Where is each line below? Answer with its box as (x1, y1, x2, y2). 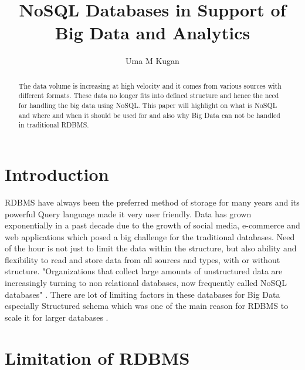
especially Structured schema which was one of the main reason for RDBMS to (5, 300, 289, 312)
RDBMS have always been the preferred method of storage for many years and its (5, 196, 300, 208)
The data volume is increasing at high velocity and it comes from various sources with (18, 80, 282, 90)
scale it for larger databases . (5, 311, 109, 323)
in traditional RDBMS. (18, 120, 89, 130)
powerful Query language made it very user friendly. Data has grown (5, 207, 252, 220)
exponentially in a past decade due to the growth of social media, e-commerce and (5, 219, 300, 231)
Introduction (5, 162, 109, 186)
